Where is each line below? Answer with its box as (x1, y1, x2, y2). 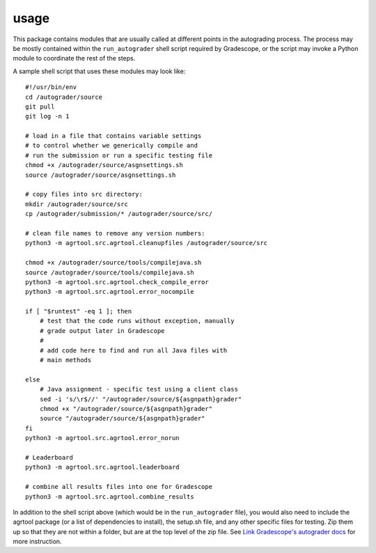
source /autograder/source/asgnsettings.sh (25, 171, 176, 179)
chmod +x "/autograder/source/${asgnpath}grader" (39, 405, 212, 412)
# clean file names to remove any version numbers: (25, 229, 205, 237)
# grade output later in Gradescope (39, 327, 165, 334)
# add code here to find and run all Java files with (39, 346, 228, 355)
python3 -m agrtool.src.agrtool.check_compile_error (25, 278, 209, 286)
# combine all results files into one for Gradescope (25, 483, 212, 491)
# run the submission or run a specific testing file (25, 151, 212, 159)
